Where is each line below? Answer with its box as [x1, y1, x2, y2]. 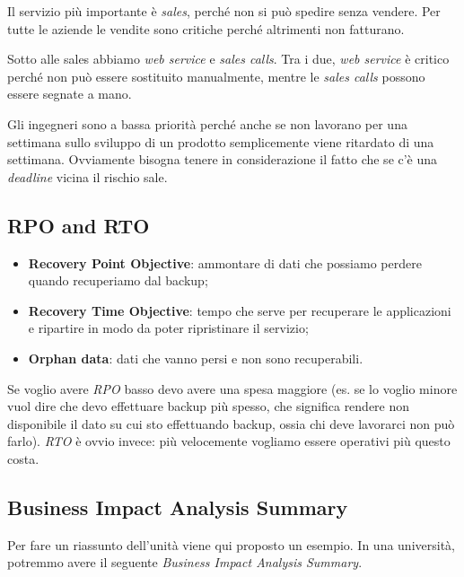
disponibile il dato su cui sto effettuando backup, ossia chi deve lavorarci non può [7, 414, 455, 433]
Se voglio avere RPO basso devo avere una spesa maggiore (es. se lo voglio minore [7, 379, 458, 398]
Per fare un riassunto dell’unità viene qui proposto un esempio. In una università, [7, 535, 455, 554]
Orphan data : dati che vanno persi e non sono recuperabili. [28, 348, 363, 367]
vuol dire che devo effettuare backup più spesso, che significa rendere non [7, 397, 410, 415]
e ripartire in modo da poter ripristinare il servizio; [28, 319, 309, 337]
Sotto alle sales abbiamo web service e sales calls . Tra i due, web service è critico [7, 49, 450, 68]
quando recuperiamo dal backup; [28, 271, 208, 290]
